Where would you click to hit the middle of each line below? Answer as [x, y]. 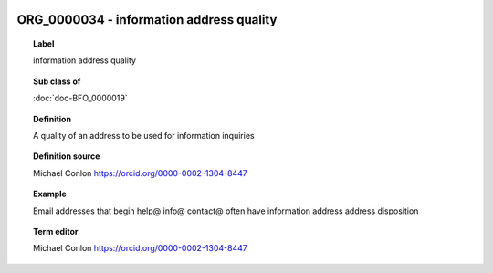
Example [50, 194]
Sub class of [57, 81]
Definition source [67, 156]
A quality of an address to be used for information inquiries [144, 135]
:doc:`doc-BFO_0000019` [80, 98]
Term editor [56, 231]
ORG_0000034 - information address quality [147, 20]
